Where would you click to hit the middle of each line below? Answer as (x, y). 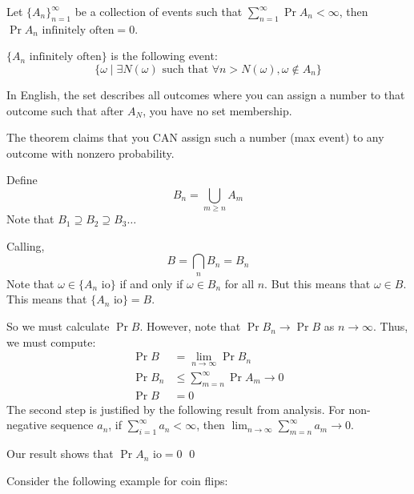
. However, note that (190, 326)
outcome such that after (65, 110)
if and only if (151, 283)
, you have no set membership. (217, 110)
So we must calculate (58, 326)
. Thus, (391, 326)
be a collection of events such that (159, 11)
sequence (72, 425)
